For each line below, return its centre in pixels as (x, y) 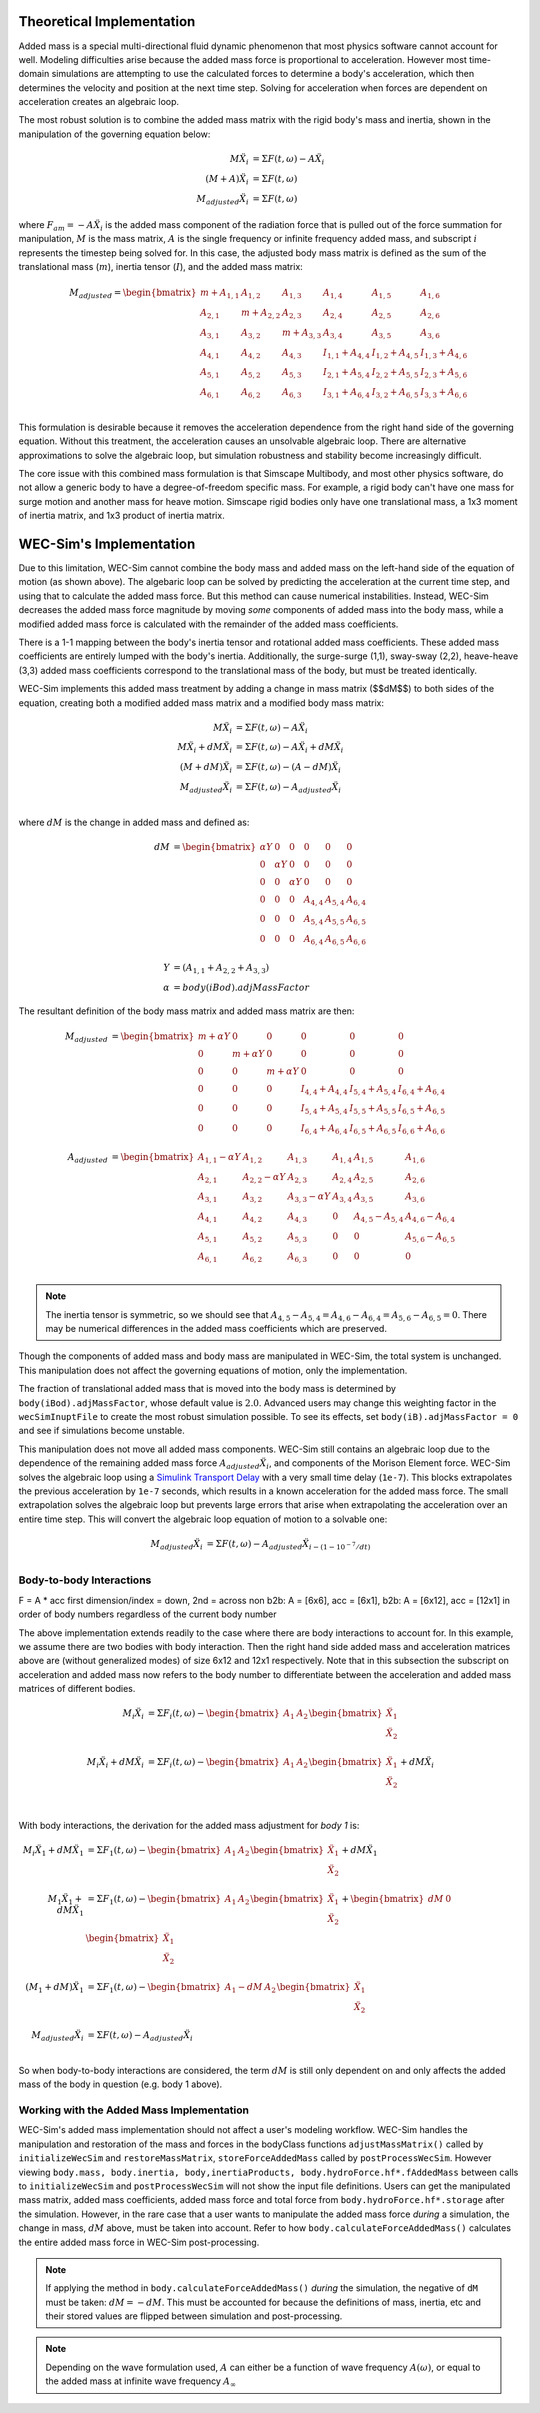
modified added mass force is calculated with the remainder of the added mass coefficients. (208, 624)
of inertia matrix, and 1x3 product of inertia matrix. (121, 516)
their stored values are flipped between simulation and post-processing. (194, 2316)
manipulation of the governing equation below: (114, 134)
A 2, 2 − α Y (264, 1178)
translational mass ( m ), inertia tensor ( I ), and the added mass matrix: (161, 267)
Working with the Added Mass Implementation (134, 2110)
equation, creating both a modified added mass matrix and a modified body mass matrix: (201, 702)
